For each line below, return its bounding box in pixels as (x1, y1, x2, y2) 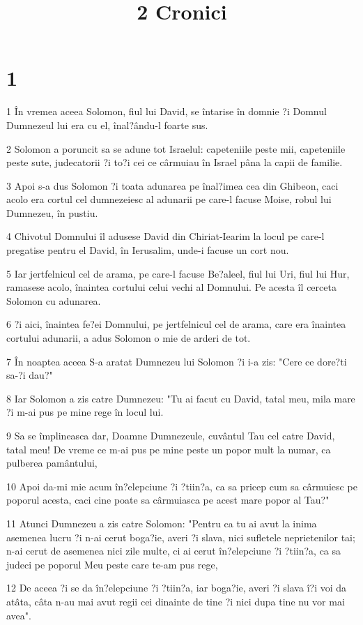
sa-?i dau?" (6, 368, 53, 382)
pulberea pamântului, (6, 455, 98, 470)
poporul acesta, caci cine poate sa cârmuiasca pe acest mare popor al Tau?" (6, 492, 330, 507)
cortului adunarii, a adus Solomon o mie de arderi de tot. (6, 331, 251, 345)
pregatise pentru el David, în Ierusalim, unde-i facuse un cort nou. (6, 243, 289, 257)
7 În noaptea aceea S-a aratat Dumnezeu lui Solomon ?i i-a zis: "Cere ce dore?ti (6, 354, 347, 368)
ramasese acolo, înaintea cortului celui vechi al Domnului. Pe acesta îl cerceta (6, 280, 337, 294)
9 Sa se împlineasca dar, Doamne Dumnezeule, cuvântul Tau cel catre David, (6, 428, 335, 442)
